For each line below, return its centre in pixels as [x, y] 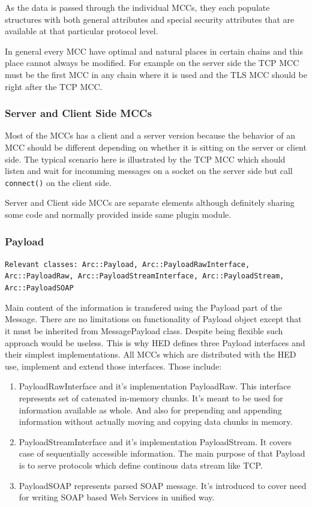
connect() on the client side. [58, 182]
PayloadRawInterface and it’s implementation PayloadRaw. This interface [155, 386]
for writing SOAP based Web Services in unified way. [117, 497]
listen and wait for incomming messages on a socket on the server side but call [149, 171]
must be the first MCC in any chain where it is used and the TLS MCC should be [156, 74]
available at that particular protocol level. [82, 31]
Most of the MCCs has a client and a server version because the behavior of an [150, 135]
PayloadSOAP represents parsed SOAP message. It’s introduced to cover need [163, 485]
